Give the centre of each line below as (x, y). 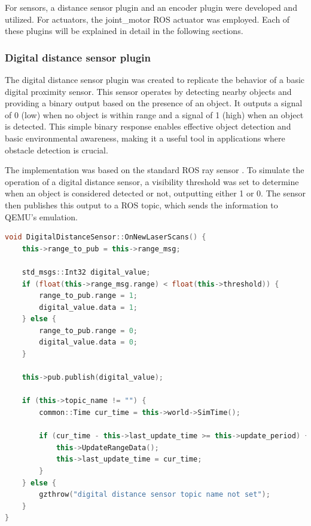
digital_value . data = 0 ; (88, 342)
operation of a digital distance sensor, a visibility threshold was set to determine (152, 181)
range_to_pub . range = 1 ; (88, 296)
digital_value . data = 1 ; (88, 307)
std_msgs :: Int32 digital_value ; (86, 272)
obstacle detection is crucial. (57, 150)
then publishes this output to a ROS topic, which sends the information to (141, 204)
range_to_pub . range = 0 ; (88, 330)
